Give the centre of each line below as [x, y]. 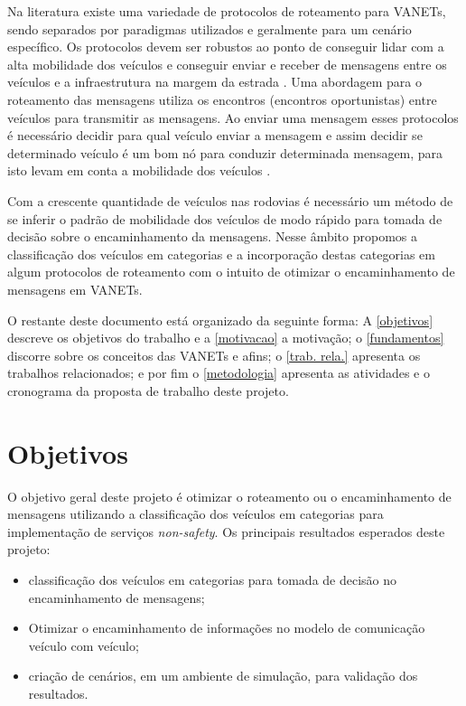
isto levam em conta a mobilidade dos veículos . [139, 170]
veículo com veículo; [84, 645]
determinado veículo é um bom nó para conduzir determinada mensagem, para [225, 152]
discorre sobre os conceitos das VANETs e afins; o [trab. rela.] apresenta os [214, 355]
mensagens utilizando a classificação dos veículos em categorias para [196, 514]
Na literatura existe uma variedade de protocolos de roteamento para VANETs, [227, 11]
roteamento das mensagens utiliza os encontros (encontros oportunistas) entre [222, 99]
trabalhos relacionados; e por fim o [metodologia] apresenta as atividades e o [219, 373]
